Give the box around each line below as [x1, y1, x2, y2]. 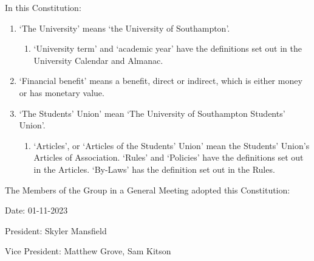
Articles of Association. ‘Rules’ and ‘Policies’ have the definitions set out [33, 151, 304, 164]
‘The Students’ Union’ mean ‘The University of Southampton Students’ [19, 106, 285, 119]
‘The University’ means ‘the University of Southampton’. [19, 21, 230, 34]
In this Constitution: [5, 1, 81, 13]
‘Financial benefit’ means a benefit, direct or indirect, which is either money [19, 74, 302, 87]
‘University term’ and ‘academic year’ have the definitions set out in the [33, 42, 302, 55]
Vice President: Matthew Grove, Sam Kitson [5, 245, 171, 257]
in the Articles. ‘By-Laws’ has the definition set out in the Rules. [33, 162, 275, 175]
